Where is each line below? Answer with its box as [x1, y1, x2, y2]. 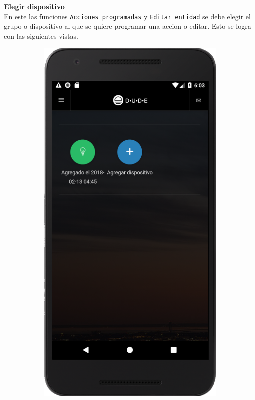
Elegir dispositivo [4, 1, 65, 11]
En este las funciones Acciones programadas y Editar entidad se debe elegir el [4, 11, 251, 21]
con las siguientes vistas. [4, 30, 78, 41]
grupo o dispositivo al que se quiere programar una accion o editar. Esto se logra [4, 21, 251, 31]
